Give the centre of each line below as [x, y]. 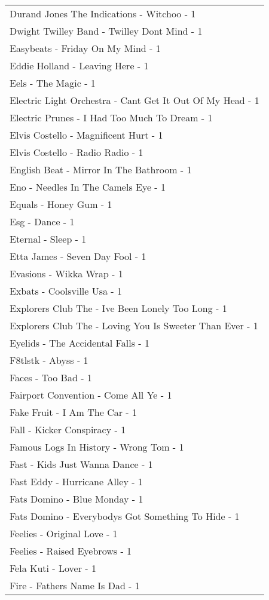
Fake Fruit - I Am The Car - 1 [73, 412]
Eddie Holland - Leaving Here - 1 [79, 65]
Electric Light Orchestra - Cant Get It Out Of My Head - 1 [134, 100]
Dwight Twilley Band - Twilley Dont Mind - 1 [106, 31]
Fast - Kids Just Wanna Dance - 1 [81, 464]
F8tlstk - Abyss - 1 [49, 360]
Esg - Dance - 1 [42, 221]
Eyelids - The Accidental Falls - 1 [80, 343]
